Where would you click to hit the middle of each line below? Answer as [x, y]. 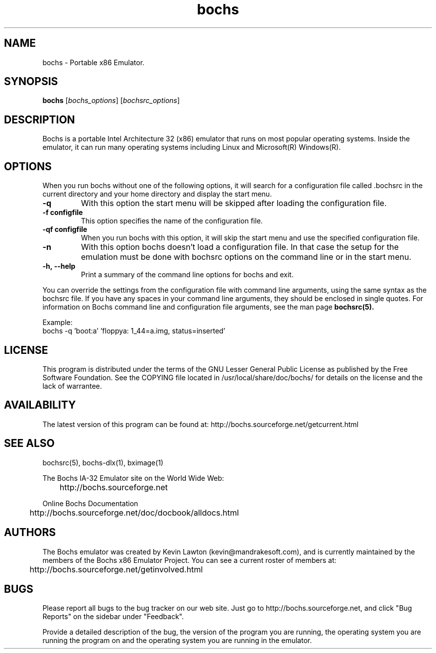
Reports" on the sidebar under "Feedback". [113, 617]
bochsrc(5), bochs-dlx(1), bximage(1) [103, 462]
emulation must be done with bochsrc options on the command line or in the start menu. [246, 257]
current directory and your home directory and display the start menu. [157, 194]
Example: [57, 323]
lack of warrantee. [72, 386]
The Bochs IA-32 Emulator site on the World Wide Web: [133, 478]
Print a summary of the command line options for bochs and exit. [187, 275]
